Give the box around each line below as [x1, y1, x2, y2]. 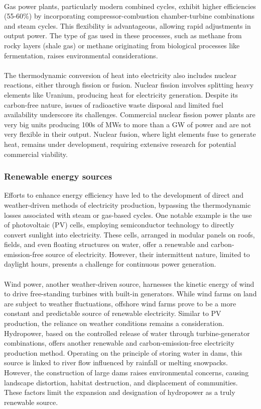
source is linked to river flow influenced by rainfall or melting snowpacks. [4, 357, 228, 368]
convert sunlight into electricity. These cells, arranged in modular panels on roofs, [4, 229, 255, 239]
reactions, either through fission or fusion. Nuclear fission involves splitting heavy [4, 79, 254, 90]
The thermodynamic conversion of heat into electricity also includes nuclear [4, 69, 237, 80]
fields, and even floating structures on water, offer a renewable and [4, 239, 209, 250]
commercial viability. [4, 148, 68, 159]
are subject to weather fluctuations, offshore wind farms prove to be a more [4, 298, 236, 308]
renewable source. [4, 396, 58, 407]
